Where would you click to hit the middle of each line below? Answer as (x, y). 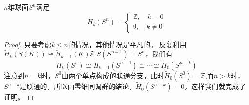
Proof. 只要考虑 (28, 44)
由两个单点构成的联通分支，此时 (113, 75)
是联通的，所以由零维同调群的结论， (78, 86)
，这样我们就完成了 (215, 86)
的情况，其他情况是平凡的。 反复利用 (127, 44)
